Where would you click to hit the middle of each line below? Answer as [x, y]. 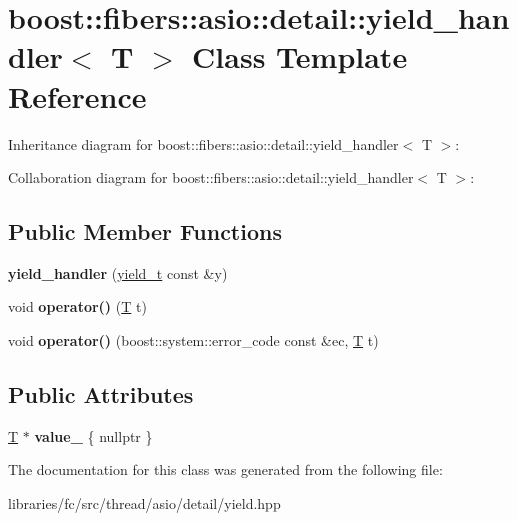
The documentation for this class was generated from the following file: [225, 469]
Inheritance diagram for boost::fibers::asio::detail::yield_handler [203, 143]
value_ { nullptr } [93, 435]
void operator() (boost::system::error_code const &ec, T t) [193, 340]
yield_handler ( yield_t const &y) [118, 272]
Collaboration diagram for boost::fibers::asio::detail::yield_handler [211, 177]
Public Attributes [101, 394]
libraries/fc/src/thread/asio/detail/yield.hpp [144, 503]
